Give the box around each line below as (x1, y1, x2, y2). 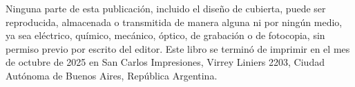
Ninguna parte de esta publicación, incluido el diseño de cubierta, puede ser (6, 1, 326, 15)
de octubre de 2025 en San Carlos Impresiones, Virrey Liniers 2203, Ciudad (6, 55, 325, 69)
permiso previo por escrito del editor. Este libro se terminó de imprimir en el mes (6, 41, 350, 55)
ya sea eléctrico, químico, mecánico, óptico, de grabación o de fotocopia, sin (6, 28, 325, 42)
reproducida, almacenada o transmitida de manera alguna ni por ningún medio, (6, 14, 343, 29)
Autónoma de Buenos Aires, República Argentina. (6, 68, 218, 82)
